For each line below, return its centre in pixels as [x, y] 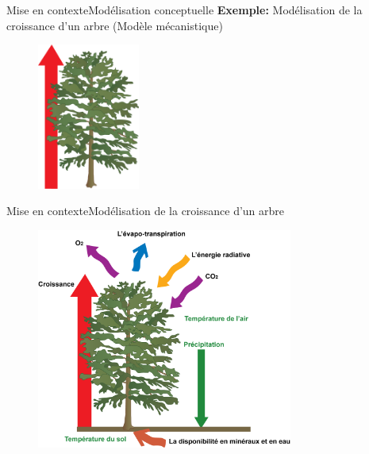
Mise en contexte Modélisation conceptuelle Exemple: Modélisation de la [184, 10]
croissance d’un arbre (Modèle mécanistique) [115, 25]
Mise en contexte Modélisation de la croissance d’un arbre [146, 211]
